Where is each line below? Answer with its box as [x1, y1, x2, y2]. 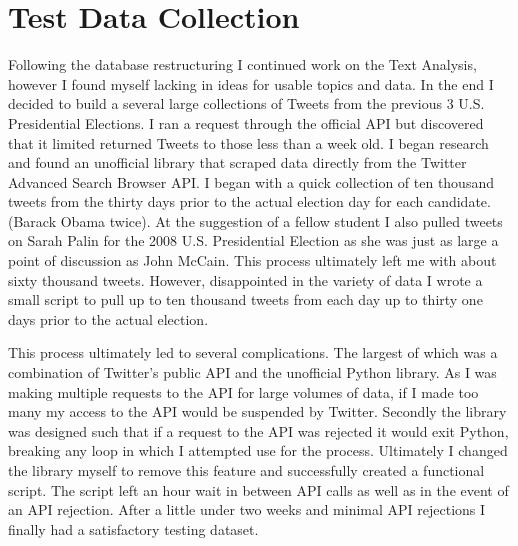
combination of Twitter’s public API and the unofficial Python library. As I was [8, 362, 497, 383]
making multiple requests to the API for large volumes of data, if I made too [8, 381, 479, 402]
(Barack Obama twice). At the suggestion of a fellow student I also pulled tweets [8, 210, 503, 231]
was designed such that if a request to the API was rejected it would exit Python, [8, 420, 509, 441]
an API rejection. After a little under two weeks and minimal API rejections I [8, 499, 486, 520]
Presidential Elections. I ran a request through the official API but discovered [8, 112, 484, 133]
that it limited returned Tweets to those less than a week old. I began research [8, 132, 489, 153]
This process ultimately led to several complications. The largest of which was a [8, 342, 498, 363]
